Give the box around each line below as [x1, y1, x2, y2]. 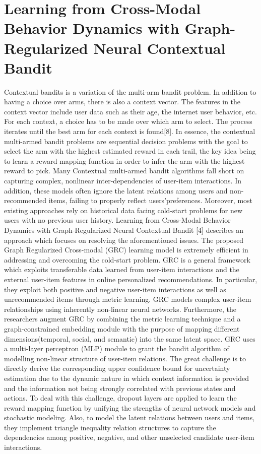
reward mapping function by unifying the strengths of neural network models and [4, 402, 256, 413]
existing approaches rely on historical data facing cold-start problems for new [4, 205, 243, 215]
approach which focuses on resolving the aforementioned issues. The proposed [4, 234, 244, 245]
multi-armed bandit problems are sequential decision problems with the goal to [4, 136, 248, 146]
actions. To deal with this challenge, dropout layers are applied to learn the [4, 393, 237, 403]
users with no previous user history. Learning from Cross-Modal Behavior [4, 215, 231, 225]
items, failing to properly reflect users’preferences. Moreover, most [48, 195, 253, 206]
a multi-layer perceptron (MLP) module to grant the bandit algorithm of [4, 343, 229, 354]
